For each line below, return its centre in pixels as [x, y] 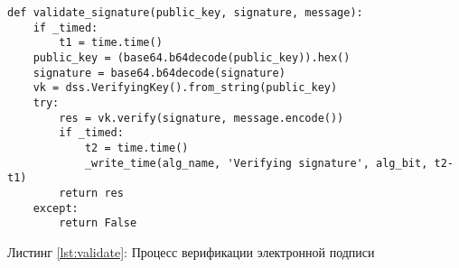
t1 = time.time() [111, 43]
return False [98, 223]
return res [91, 193]
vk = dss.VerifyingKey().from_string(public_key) [185, 88]
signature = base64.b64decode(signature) [159, 73]
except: [56, 208]
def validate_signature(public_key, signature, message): [185, 13]
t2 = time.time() [136, 148]
